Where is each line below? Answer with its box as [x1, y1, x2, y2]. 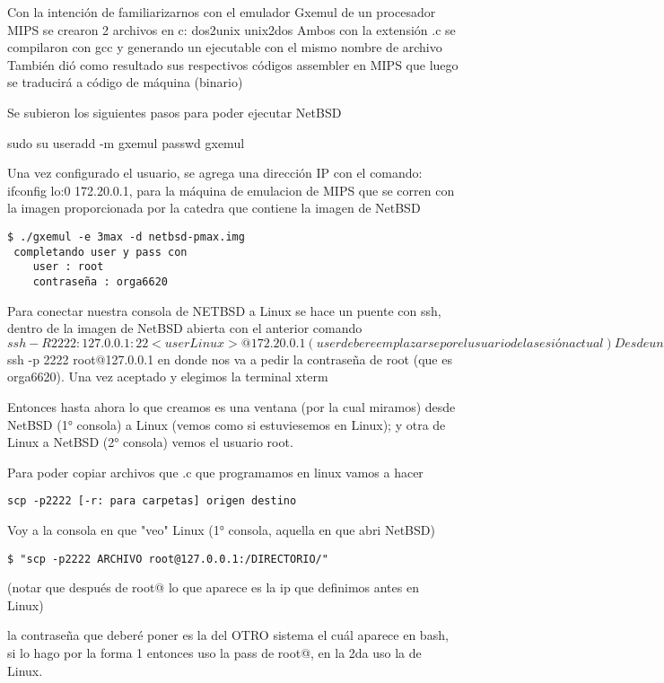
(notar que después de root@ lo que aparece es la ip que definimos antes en [7, 578, 419, 597]
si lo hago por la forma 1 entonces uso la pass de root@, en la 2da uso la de [7, 644, 422, 661]
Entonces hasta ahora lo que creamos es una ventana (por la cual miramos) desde [7, 397, 456, 416]
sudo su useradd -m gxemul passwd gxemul [7, 133, 245, 152]
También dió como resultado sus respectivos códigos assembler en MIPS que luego [7, 55, 459, 74]
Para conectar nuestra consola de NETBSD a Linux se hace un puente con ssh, [7, 301, 441, 320]
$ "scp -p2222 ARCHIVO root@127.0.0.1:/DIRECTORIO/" [7, 552, 328, 565]
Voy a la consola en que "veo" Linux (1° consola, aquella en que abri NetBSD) [7, 520, 435, 539]
